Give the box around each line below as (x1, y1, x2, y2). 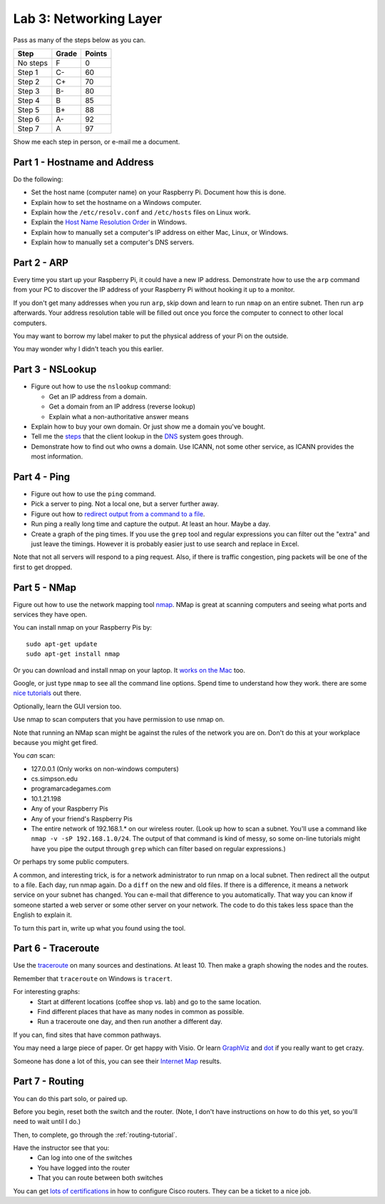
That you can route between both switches (37, 1173, 163, 1182)
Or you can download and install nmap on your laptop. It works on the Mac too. (13, 666, 246, 674)
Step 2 (17, 76, 40, 86)
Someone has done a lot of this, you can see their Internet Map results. (13, 1057, 222, 1065)
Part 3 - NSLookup (13, 363, 97, 376)
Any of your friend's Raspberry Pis (31, 814, 133, 823)
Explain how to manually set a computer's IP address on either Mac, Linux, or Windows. (31, 228, 289, 236)
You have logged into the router (37, 1163, 130, 1172)
